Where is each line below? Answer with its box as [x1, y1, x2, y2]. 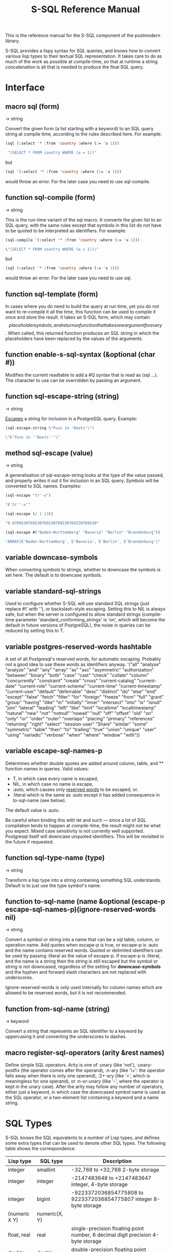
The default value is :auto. [5, 807, 60, 813]
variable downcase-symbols [5, 553, 98, 562]
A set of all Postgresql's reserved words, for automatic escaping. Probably [5, 656, 161, 662]
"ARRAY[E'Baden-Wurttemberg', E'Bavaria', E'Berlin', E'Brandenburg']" [5, 539, 160, 544]
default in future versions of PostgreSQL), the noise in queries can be [5, 622, 151, 629]
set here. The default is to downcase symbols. [5, 572, 102, 578]
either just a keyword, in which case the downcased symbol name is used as [5, 1089, 166, 1095]
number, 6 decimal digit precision [71, 1231, 152, 1238]
